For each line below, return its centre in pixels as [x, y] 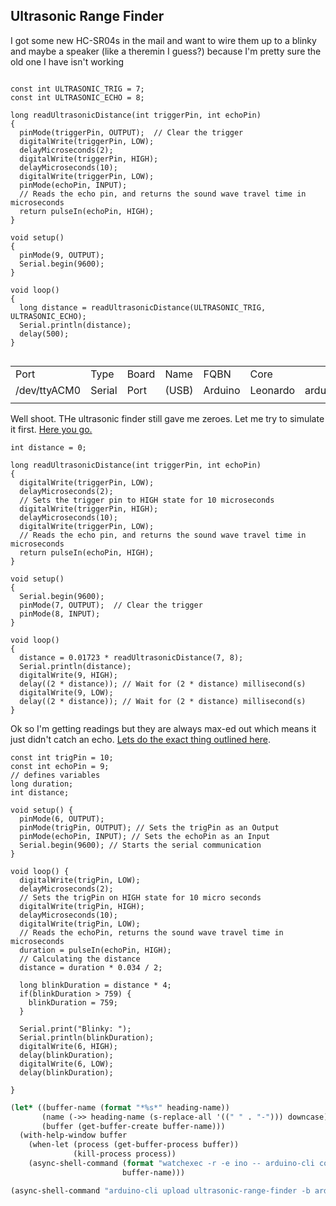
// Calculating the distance [80, 959]
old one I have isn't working [67, 61]
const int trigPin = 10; [62, 757]
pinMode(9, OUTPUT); [62, 255]
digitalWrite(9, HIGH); [68, 675]
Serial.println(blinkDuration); [87, 1037]
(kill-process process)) [125, 1154]
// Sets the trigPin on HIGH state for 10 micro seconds [140, 897]
